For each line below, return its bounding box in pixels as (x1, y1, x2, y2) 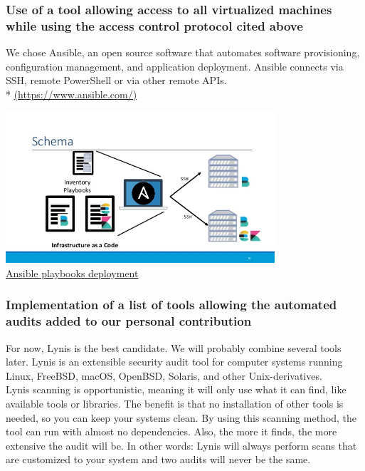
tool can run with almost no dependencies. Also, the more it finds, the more (6, 424, 337, 439)
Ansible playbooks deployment (6, 265, 139, 280)
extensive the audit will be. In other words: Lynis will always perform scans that (6, 438, 357, 452)
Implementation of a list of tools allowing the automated (6, 296, 337, 314)
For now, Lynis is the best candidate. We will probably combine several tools (6, 340, 342, 355)
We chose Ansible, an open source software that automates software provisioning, (6, 45, 360, 60)
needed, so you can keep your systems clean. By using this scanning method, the (6, 410, 357, 425)
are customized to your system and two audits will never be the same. (6, 452, 311, 467)
